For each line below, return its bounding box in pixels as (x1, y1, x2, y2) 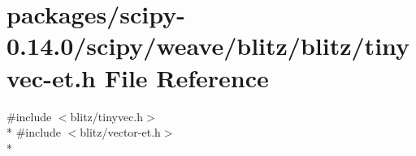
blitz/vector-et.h (80, 124, 161, 141)
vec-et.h (6, 61, 96, 94)
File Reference (104, 61, 269, 94)
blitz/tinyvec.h (70, 108, 144, 124)
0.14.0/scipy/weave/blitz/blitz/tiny (6, 29, 410, 62)
